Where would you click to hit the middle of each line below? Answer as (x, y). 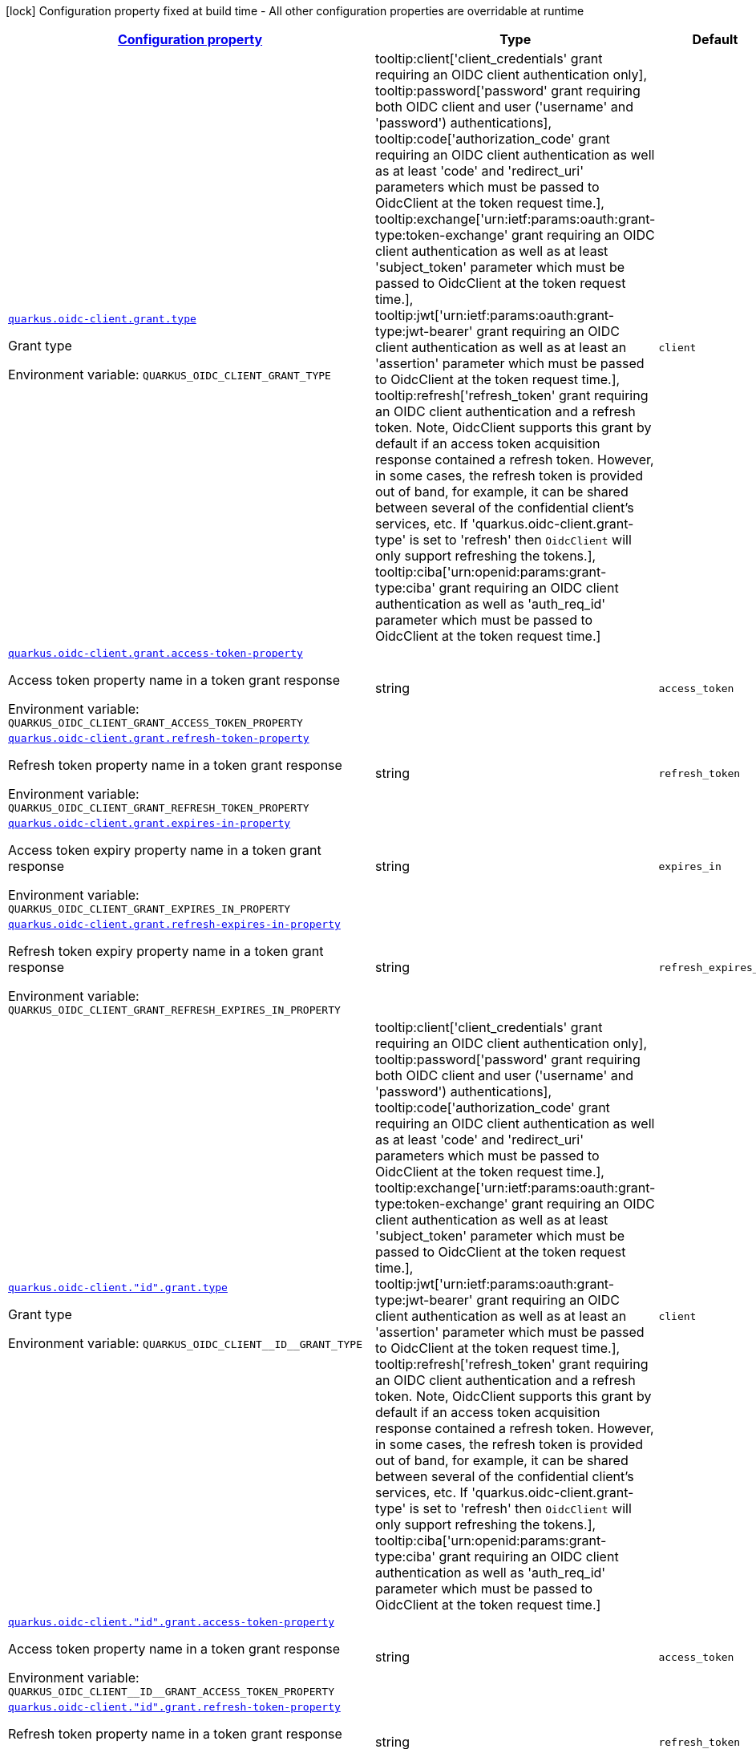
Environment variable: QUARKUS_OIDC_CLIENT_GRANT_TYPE (170, 374)
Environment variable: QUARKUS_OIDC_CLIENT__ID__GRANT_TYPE (186, 1343)
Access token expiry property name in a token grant (165, 850)
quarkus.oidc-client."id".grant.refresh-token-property (174, 1707)
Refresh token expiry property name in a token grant (166, 951)
